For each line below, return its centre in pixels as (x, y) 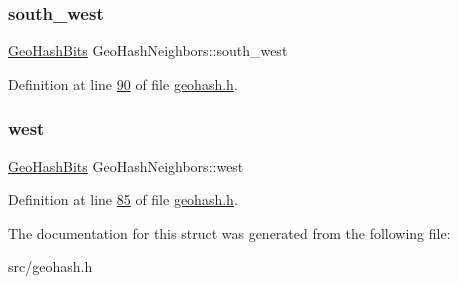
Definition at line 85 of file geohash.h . (123, 199)
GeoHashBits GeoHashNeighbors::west (126, 165)
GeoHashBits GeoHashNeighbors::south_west (148, 50)
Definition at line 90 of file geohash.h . (123, 83)
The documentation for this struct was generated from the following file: (229, 232)
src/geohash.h (50, 266)
